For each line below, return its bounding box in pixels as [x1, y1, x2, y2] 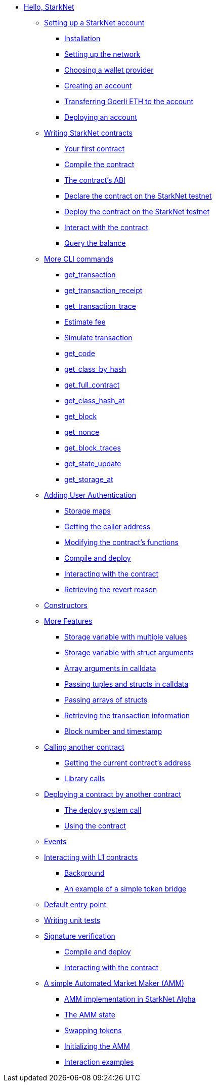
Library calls [64, 774, 105, 783]
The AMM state [64, 1010, 115, 1019]
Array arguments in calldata [64, 664, 156, 673]
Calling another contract [44, 743, 124, 751]
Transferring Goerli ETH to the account [64, 97, 194, 106]
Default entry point [44, 900, 106, 909]
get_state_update [64, 459, 121, 468]
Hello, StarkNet [24, 3, 74, 11]
